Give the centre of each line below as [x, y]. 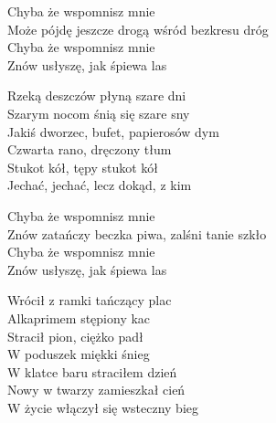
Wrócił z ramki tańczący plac [90, 300]
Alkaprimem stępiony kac [79, 317]
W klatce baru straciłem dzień [92, 371]
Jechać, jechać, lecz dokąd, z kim [100, 185]
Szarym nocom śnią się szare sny [99, 113]
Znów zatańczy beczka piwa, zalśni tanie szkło [137, 233]
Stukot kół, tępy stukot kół [83, 167]
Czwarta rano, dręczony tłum [90, 149]
